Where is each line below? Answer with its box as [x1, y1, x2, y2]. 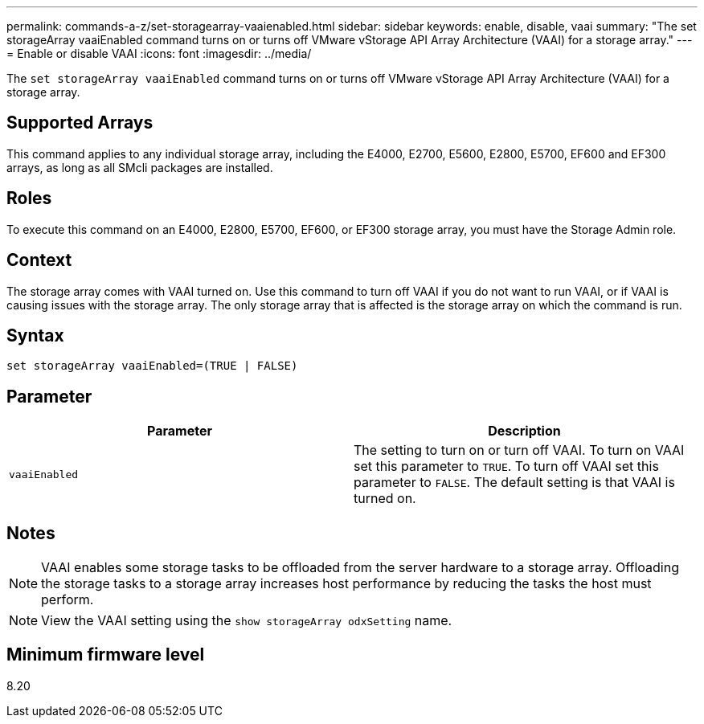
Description [488, 423, 561, 440]
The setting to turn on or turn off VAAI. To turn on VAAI [354, 442, 685, 459]
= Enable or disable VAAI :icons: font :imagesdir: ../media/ [6, 47, 312, 60]
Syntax [6, 325, 64, 346]
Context [6, 250, 72, 271]
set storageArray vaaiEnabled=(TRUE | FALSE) [6, 359, 298, 373]
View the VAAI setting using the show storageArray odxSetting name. [41, 612, 452, 629]
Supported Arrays [6, 112, 153, 133]
